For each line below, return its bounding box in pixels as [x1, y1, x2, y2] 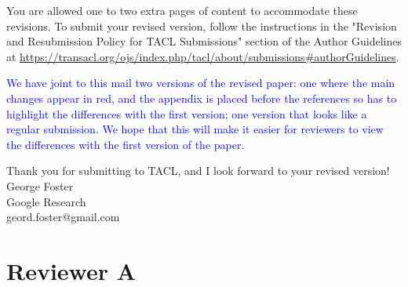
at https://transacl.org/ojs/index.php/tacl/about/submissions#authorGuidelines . [6, 48, 399, 64]
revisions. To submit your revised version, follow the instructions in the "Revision [6, 17, 397, 34]
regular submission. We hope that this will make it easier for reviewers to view [6, 121, 384, 137]
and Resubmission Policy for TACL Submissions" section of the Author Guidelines [6, 33, 403, 49]
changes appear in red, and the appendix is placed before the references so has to [6, 89, 397, 106]
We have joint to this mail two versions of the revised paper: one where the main [6, 74, 395, 91]
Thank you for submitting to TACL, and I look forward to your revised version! [6, 162, 390, 179]
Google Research [6, 193, 86, 209]
